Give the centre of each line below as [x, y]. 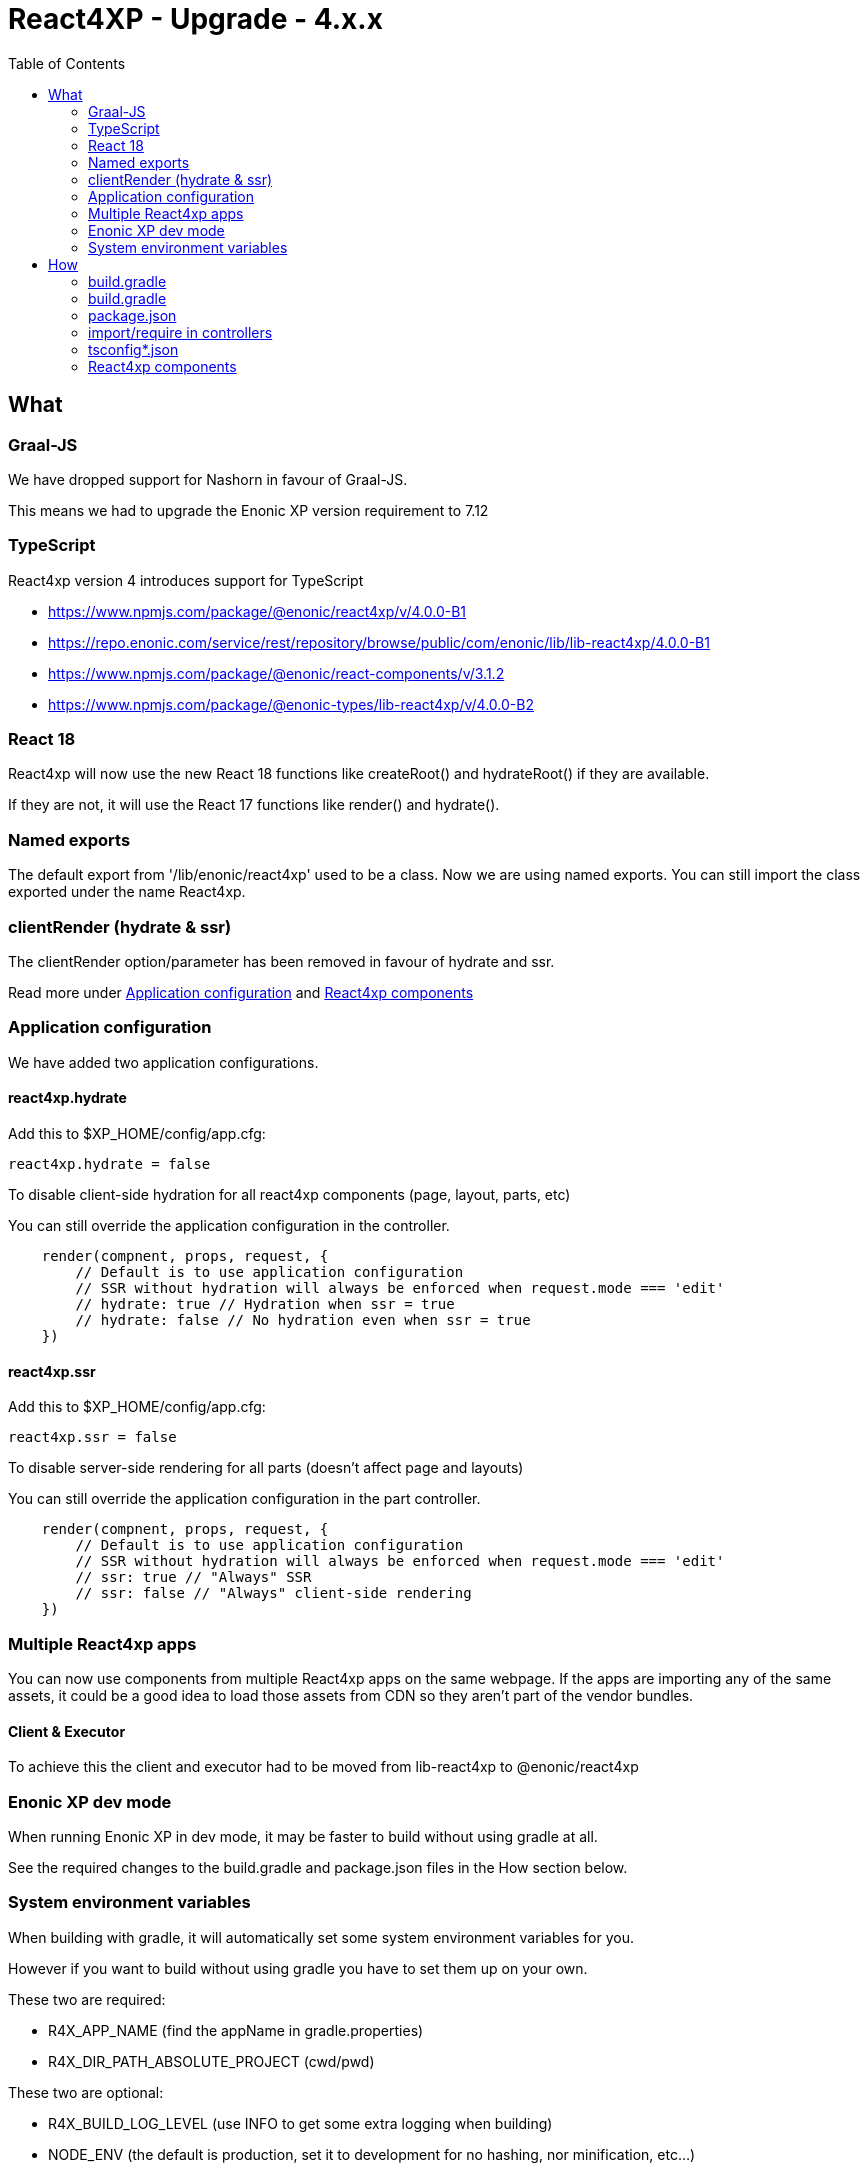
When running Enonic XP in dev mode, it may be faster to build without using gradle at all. [303, 1836]
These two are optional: [86, 2092]
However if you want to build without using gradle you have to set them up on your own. [298, 1968]
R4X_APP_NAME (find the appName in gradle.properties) [236, 2030]
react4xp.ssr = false [92, 1437]
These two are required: [87, 1999]
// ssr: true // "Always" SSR [193, 1577]
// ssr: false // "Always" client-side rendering [273, 1593]
